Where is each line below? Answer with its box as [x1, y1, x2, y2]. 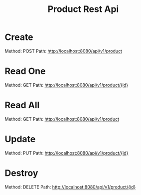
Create [4, 31, 33, 43]
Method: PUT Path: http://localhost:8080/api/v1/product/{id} [4, 150, 129, 156]
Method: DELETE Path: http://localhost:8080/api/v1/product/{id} [4, 184, 136, 190]
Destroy [4, 167, 38, 179]
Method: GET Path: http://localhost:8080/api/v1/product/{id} [4, 82, 128, 88]
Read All [4, 100, 40, 111]
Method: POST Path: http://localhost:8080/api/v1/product [4, 48, 123, 54]
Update [4, 134, 36, 145]
